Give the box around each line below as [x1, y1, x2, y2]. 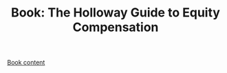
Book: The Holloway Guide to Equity [11, 5, 220, 21]
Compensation [72, 19, 159, 35]
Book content [7, 59, 45, 67]
